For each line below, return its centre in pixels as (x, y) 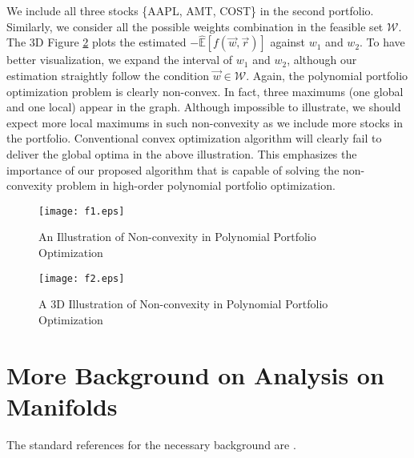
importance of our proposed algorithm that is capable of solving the (173, 169)
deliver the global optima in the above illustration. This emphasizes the (182, 153)
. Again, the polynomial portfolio (327, 75)
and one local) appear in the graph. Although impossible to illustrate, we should (204, 107)
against (288, 42)
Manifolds (62, 406)
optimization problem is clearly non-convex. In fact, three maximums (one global (205, 91)
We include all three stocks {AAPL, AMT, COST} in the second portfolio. (190, 10)
